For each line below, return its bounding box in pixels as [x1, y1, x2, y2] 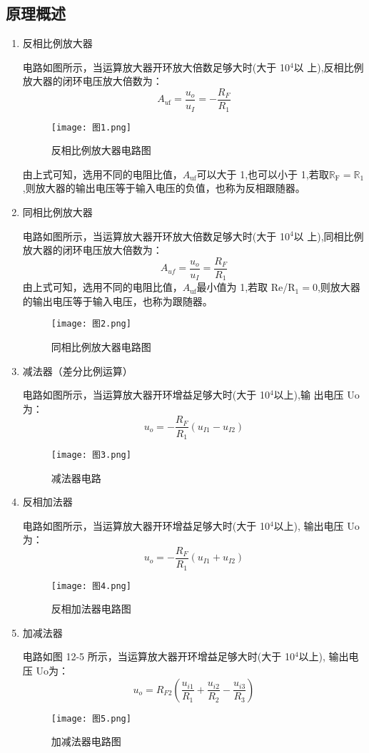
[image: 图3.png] [51, 449, 131, 460]
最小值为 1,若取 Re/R [196, 280, 295, 294]
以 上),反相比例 [293, 59, 364, 74]
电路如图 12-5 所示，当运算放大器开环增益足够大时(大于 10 [22, 649, 295, 664]
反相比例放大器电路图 [51, 143, 151, 158]
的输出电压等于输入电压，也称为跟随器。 [22, 293, 213, 308]
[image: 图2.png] [51, 319, 131, 329]
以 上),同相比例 [293, 228, 364, 243]
